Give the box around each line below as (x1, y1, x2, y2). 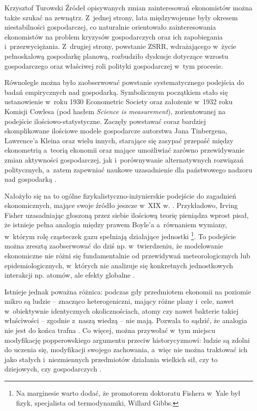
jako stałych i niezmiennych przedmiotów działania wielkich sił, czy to (4, 354, 218, 364)
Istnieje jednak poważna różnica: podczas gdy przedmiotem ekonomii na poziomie (4, 286, 251, 296)
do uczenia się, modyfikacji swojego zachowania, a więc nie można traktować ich (4, 344, 248, 355)
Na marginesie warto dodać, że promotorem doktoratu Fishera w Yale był (16, 388, 241, 398)
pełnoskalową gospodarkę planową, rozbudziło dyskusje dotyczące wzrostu (4, 50, 228, 61)
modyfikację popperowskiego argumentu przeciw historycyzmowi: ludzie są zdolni (4, 334, 250, 345)
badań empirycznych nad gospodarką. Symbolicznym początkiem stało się (4, 86, 228, 97)
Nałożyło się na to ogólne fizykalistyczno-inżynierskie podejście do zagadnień (4, 190, 236, 201)
